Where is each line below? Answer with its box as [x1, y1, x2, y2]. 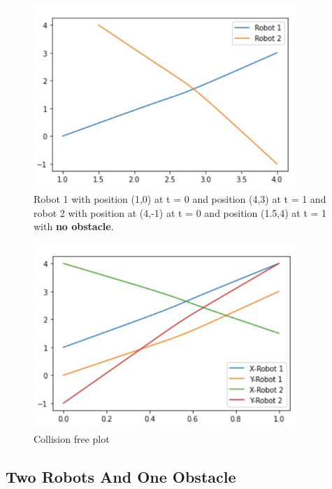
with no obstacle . [34, 219, 114, 234]
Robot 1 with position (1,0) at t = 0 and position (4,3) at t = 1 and [34, 192, 326, 206]
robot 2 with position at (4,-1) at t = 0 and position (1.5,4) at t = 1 [34, 205, 327, 220]
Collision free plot [34, 431, 110, 446]
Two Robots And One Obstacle [6, 465, 236, 487]
